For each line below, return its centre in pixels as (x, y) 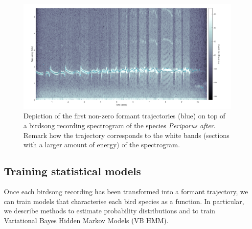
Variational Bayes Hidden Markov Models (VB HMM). (86, 220)
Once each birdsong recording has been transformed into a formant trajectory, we (126, 192)
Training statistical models (72, 171)
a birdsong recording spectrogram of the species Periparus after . (120, 126)
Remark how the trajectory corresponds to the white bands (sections (126, 135)
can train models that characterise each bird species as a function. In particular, (124, 201)
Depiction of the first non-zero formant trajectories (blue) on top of (125, 116)
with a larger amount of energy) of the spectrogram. (102, 145)
